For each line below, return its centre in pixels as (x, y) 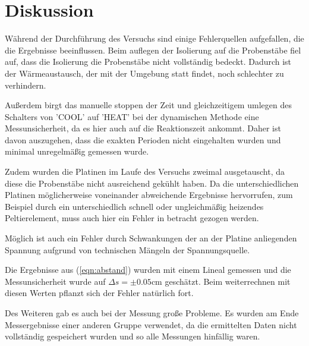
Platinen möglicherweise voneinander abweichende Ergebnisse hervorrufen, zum (149, 195)
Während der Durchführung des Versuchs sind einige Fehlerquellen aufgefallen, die (154, 38)
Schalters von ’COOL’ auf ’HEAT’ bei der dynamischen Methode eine (132, 116)
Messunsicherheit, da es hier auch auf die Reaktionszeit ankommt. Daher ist (143, 128)
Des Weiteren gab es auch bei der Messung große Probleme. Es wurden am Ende (152, 313)
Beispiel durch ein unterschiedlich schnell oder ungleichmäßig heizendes (134, 206)
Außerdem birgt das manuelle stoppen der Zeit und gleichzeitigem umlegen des (148, 105)
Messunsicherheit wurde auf (55, 281)
